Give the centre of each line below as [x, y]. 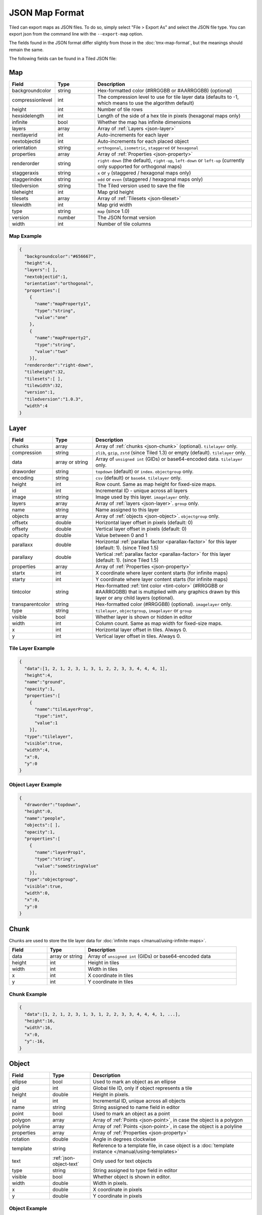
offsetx [20, 522]
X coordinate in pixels [118, 1190]
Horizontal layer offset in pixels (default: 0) [144, 522]
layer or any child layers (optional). [135, 598]
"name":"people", [45, 818]
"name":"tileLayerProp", [64, 709]
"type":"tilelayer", [49, 737]
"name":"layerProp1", [60, 852]
